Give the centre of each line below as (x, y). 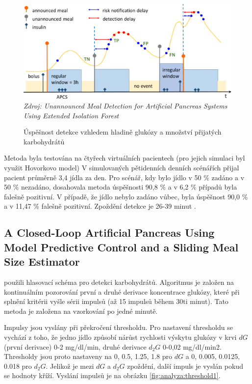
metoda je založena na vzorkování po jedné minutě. (81, 311)
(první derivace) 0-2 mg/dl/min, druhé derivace (75, 346)
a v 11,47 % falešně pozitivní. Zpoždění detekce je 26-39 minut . (100, 206)
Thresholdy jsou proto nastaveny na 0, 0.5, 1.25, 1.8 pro (88, 356)
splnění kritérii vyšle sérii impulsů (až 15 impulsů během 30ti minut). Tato (116, 301)
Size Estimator (42, 261)
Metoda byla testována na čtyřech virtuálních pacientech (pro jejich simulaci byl (125, 158)
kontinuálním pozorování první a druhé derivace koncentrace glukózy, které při (122, 291)
